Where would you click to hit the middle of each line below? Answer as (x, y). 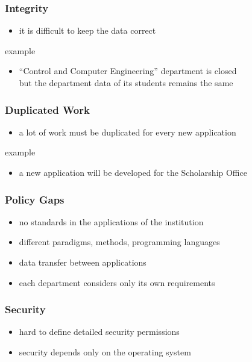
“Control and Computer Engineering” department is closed (128, 71)
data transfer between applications (83, 262)
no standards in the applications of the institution (111, 221)
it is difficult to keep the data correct (87, 30)
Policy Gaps (35, 199)
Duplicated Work (47, 109)
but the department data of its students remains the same (126, 83)
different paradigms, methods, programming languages (119, 242)
